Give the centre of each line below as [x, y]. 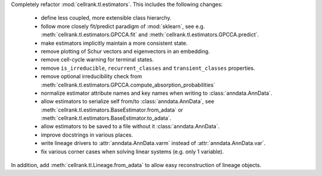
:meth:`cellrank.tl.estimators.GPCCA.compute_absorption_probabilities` [128, 85]
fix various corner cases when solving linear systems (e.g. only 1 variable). [132, 152]
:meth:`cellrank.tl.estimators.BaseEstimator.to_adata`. [106, 118]
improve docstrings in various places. [87, 135]
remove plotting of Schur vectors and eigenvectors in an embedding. [125, 51]
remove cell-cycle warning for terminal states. [97, 60]
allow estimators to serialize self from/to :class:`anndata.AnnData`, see [128, 101]
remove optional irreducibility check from [92, 76]
